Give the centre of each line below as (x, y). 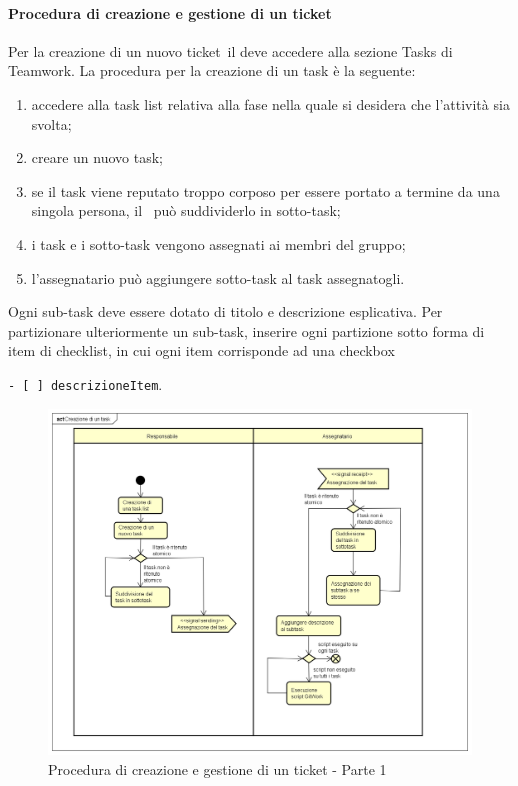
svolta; (51, 123)
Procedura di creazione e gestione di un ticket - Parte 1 (217, 768)
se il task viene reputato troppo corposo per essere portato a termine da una (265, 190)
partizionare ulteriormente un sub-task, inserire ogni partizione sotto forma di (246, 330)
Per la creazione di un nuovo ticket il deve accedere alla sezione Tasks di (230, 50)
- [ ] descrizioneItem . (85, 383)
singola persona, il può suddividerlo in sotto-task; (186, 210)
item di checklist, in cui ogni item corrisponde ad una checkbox (201, 350)
